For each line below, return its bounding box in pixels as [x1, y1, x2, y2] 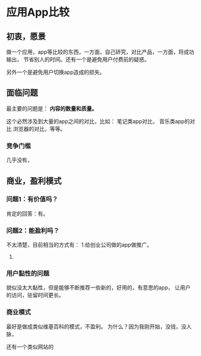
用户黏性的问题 [6, 270, 50, 278]
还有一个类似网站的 [6, 343, 54, 350]
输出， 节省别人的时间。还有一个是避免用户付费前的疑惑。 [6, 56, 150, 63]
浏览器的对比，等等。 [13, 125, 66, 132]
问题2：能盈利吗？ [6, 226, 60, 235]
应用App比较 [6, 5, 70, 19]
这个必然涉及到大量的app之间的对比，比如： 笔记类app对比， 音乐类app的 [6, 118, 190, 125]
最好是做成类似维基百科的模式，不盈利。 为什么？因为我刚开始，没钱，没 [6, 322, 187, 330]
